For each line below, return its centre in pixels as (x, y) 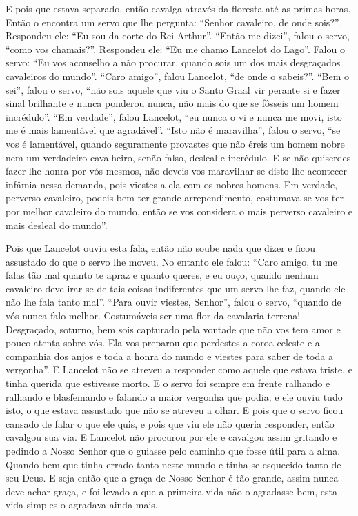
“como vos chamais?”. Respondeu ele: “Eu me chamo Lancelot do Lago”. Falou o (175, 49)
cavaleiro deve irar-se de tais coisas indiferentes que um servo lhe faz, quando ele (176, 288)
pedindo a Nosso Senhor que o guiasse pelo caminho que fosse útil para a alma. (173, 450)
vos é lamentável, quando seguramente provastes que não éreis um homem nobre (175, 143)
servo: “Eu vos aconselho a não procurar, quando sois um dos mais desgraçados (173, 62)
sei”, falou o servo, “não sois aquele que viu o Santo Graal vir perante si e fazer (173, 89)
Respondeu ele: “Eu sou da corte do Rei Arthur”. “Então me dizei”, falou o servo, (178, 36)
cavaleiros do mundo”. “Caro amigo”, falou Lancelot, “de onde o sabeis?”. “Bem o (178, 76)
